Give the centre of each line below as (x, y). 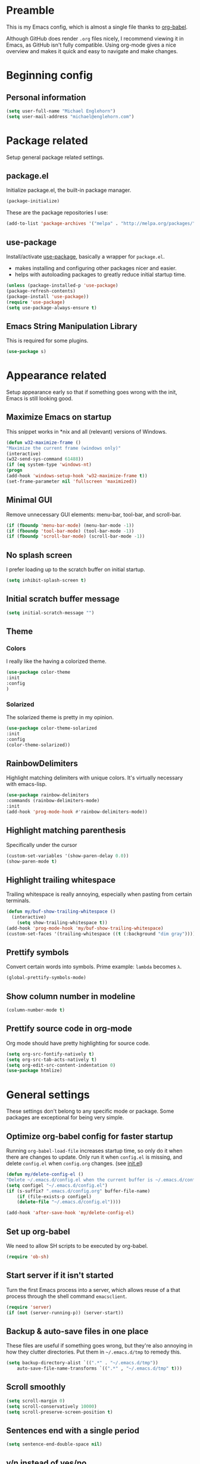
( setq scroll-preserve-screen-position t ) (60, 1412)
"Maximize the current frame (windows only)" (63, 448)
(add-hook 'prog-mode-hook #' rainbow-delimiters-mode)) (77, 812)
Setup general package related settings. (55, 157)
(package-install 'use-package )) (48, 296)
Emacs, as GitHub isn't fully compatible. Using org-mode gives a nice (91, 45)
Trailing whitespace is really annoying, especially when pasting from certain (99, 894)
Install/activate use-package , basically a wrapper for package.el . (85, 257)
